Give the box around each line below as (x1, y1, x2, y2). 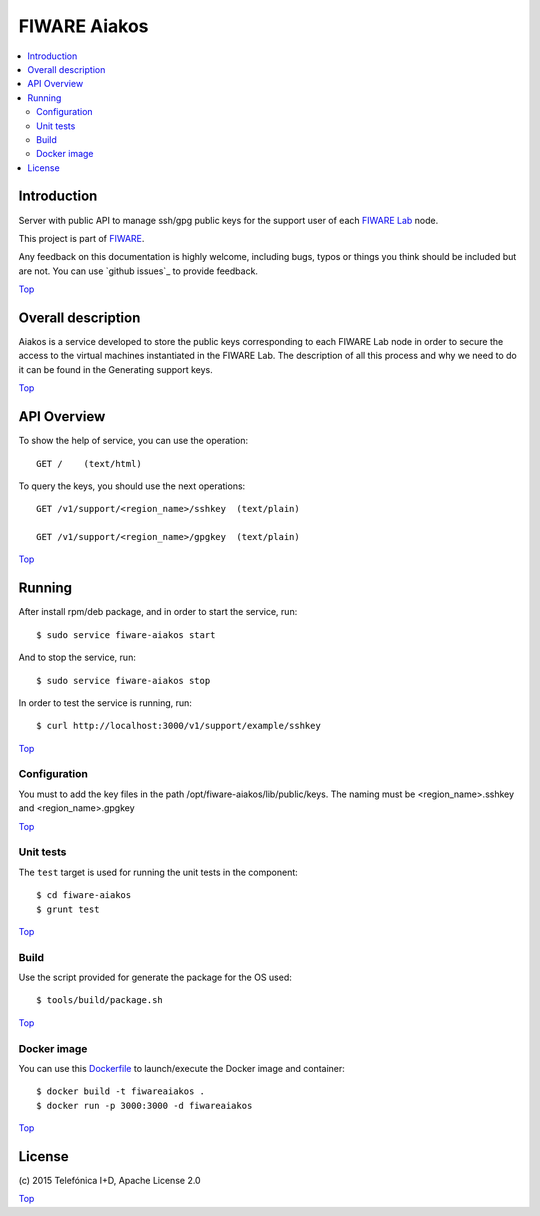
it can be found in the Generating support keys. (18, 363, 214, 375)
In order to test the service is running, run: (18, 696, 192, 709)
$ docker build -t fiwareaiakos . (36, 1086, 205, 1097)
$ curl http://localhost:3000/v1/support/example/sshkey (36, 720, 322, 732)
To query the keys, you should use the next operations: (18, 480, 246, 492)
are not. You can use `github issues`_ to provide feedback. (18, 265, 259, 277)
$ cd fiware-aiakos (36, 890, 132, 901)
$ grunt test (36, 903, 100, 915)
